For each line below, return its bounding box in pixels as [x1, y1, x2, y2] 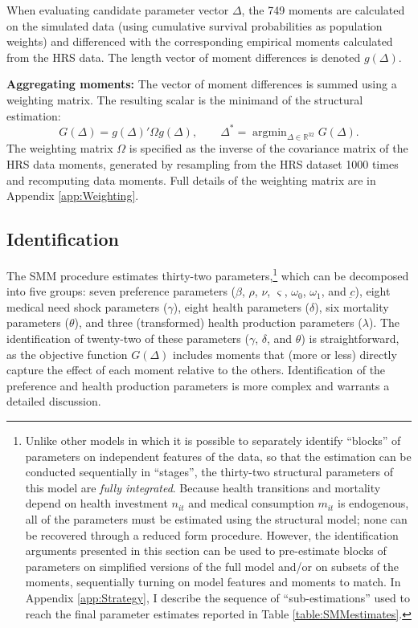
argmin [252, 126, 287, 138]
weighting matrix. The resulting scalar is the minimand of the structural [6, 91, 363, 108]
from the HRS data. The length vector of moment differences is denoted [6, 48, 361, 65]
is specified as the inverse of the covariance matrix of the [129, 140, 408, 157]
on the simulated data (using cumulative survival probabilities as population [6, 17, 383, 34]
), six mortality [314, 298, 389, 315]
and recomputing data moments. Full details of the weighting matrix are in [6, 171, 376, 188]
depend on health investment [25, 495, 168, 512]
